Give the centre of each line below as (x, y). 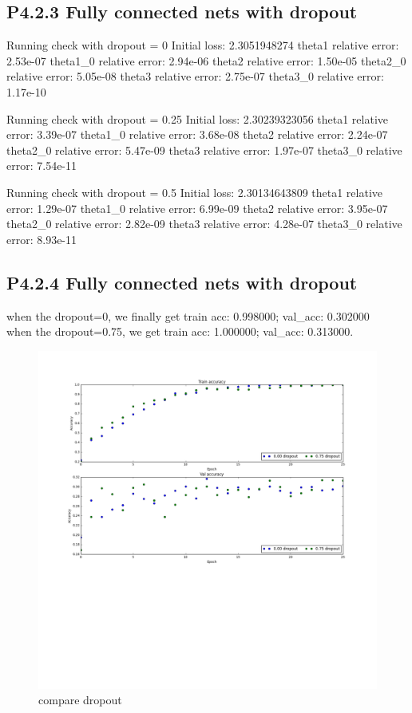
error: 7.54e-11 (42, 165)
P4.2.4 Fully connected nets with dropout (182, 282)
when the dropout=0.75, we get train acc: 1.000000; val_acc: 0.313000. (180, 331)
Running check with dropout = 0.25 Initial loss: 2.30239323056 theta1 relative (198, 118)
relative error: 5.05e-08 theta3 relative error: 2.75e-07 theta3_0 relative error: (195, 76)
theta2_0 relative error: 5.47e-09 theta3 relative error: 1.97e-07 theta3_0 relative (204, 150)
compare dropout (80, 700)
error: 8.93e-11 (42, 239)
